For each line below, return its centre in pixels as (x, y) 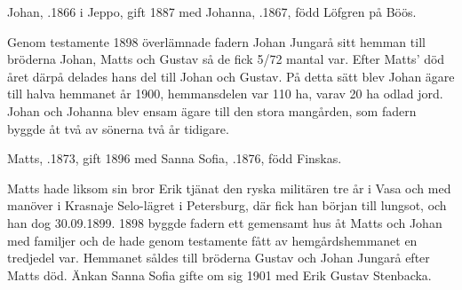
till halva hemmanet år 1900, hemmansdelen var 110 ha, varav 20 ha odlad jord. (225, 94)
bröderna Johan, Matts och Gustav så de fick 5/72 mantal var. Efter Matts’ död (226, 59)
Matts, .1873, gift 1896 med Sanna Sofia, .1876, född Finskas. (175, 158)
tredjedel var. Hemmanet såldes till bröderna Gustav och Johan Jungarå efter (219, 258)
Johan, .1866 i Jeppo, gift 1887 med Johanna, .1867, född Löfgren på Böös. (212, 12)
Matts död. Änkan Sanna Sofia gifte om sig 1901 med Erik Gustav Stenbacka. (219, 274)
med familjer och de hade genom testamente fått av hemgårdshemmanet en (212, 240)
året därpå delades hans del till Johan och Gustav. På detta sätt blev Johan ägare (231, 76)
